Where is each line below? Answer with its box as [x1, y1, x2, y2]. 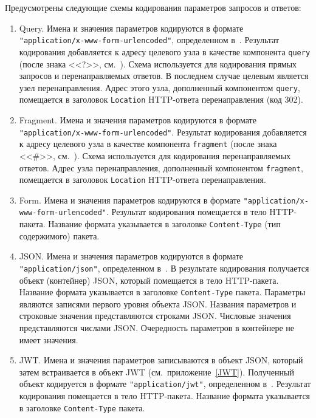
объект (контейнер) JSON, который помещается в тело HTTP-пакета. [19, 273, 279, 286]
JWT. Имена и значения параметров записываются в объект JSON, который [19, 354, 303, 366]
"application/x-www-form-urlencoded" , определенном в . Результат [19, 33, 280, 46]
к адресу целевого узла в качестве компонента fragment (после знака [19, 137, 277, 150]
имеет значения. [19, 333, 78, 346]
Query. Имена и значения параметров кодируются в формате [19, 21, 244, 34]
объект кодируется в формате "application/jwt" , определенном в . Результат [19, 377, 311, 390]
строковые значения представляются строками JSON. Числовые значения [19, 309, 291, 322]
